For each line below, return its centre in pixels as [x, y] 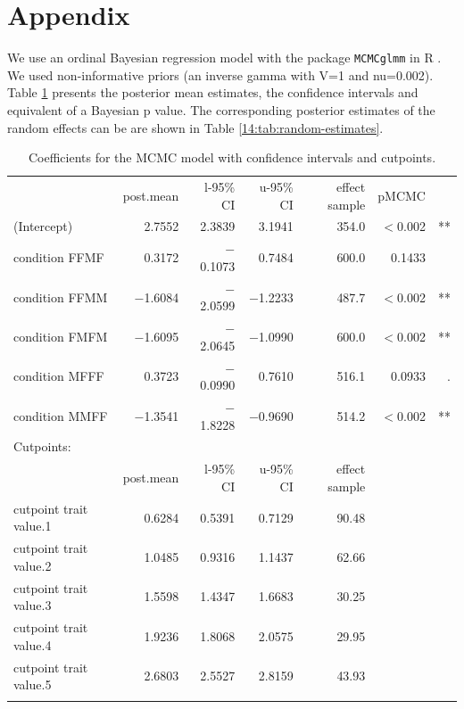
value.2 [33, 565]
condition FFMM [61, 297]
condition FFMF [59, 257]
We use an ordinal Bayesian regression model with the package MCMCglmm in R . [224, 58]
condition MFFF [59, 376]
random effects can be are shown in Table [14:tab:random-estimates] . [195, 127]
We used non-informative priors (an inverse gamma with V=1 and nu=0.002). [220, 74]
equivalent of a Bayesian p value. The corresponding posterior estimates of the [221, 109]
